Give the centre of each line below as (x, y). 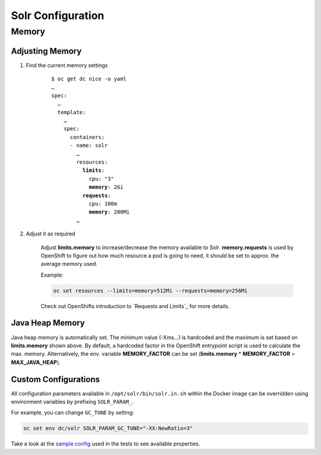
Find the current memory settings (67, 65)
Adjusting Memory (46, 51)
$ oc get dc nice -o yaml (89, 79)
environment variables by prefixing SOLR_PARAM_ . (72, 402)
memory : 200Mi (109, 212)
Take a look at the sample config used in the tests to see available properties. (106, 444)
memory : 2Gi (106, 187)
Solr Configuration (58, 15)
